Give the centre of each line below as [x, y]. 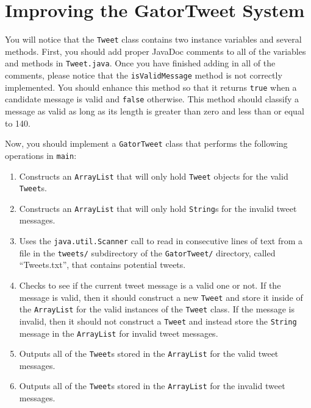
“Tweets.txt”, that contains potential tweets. [102, 265]
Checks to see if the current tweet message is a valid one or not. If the [150, 285]
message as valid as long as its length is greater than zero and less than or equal [155, 111]
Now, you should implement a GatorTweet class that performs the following [146, 143]
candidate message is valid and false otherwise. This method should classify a [152, 99]
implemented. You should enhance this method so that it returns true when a [151, 87]
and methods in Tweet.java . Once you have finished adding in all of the [140, 63]
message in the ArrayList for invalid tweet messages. [119, 333]
